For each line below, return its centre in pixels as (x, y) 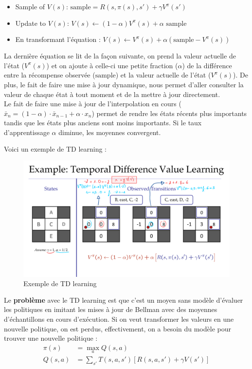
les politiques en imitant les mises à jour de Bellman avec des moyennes (111, 309)
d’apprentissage (27, 132)
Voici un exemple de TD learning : (55, 148)
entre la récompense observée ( (50, 75)
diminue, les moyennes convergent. (110, 132)
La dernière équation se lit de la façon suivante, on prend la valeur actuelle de (120, 56)
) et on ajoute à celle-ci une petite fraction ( (112, 65)
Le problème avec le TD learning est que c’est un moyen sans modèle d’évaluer (124, 300)
